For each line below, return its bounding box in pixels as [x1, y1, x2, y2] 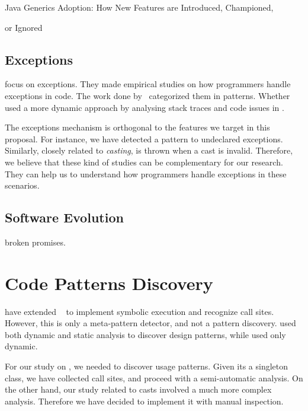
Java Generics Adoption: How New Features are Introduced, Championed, [5, 1, 274, 13]
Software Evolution [5, 208, 124, 227]
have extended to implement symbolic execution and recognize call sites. [5, 305, 274, 317]
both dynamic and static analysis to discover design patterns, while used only [5, 328, 286, 340]
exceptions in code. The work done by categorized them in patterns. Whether [5, 89, 290, 101]
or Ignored [5, 21, 43, 33]
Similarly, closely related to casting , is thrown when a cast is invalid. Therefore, [5, 144, 293, 157]
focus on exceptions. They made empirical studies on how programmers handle [5, 78, 291, 90]
